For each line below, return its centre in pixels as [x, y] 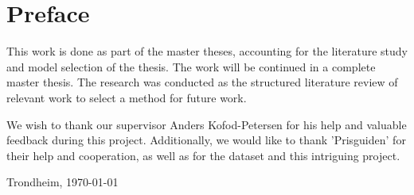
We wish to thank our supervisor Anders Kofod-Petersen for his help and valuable [207, 124]
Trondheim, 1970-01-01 [62, 182]
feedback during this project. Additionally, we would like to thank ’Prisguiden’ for [206, 140]
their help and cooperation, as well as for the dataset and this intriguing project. [203, 155]
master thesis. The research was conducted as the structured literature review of [202, 82]
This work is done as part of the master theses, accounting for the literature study [207, 51]
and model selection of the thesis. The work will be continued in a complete [191, 66]
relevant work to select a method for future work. [127, 97]
